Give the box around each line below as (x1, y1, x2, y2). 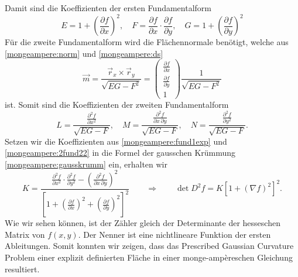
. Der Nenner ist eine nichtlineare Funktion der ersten (78, 228, 271, 240)
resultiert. (5, 262, 40, 275)
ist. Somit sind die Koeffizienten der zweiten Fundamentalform (5, 98, 229, 111)
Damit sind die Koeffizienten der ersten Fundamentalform (5, 2, 211, 13)
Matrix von (5, 228, 45, 240)
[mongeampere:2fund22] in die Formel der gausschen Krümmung (5, 146, 236, 159)
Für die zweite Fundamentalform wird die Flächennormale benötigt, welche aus (5, 36, 289, 48)
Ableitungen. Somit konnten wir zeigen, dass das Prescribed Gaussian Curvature (5, 240, 294, 252)
